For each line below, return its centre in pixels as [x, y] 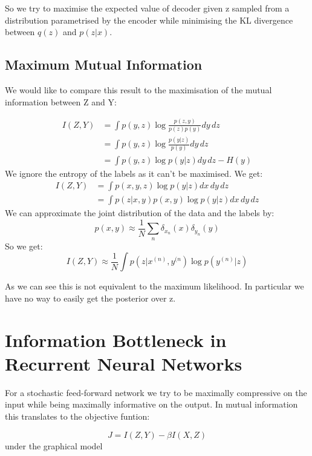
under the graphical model [54, 445]
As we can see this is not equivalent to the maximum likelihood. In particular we [154, 286]
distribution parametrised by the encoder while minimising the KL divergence [149, 20]
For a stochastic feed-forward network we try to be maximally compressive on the [156, 392]
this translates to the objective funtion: [77, 416]
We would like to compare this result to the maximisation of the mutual [138, 89]
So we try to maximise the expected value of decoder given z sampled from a [147, 8]
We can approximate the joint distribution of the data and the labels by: [140, 213]
